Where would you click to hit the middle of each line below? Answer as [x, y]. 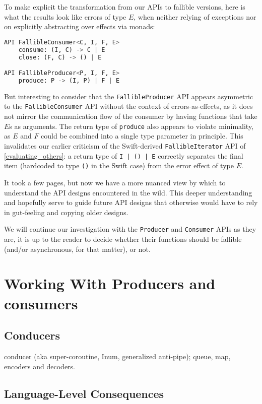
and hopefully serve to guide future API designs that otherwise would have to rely [131, 202]
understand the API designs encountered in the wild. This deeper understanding [128, 192]
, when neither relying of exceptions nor [195, 16]
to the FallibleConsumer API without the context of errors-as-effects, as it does [128, 106]
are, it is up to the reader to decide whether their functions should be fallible [123, 239]
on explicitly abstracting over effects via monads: [80, 26]
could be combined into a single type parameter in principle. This [142, 136]
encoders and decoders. [40, 366]
